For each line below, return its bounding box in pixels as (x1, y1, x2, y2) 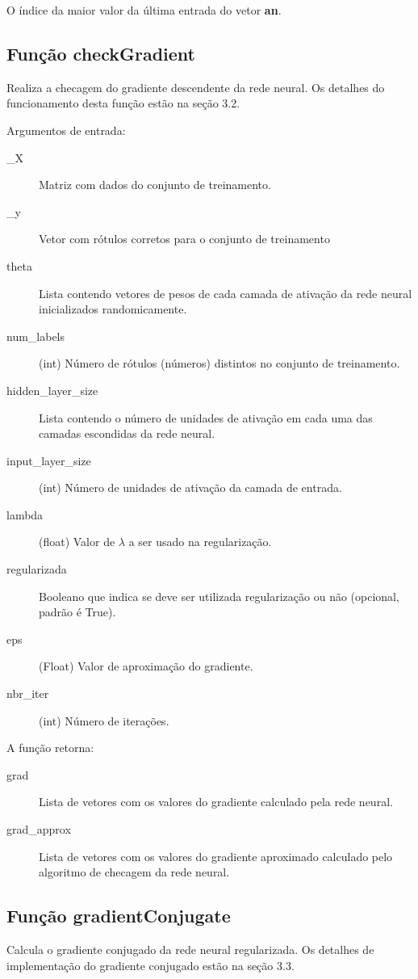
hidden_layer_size (6, 381, 98, 398)
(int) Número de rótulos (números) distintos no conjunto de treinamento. (39, 355, 400, 372)
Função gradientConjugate (6, 903, 231, 928)
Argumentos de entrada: (6, 121, 126, 138)
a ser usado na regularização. (128, 533, 272, 550)
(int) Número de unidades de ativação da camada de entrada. (39, 479, 342, 496)
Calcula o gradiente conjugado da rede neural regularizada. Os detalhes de (6, 941, 374, 957)
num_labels (6, 327, 65, 344)
